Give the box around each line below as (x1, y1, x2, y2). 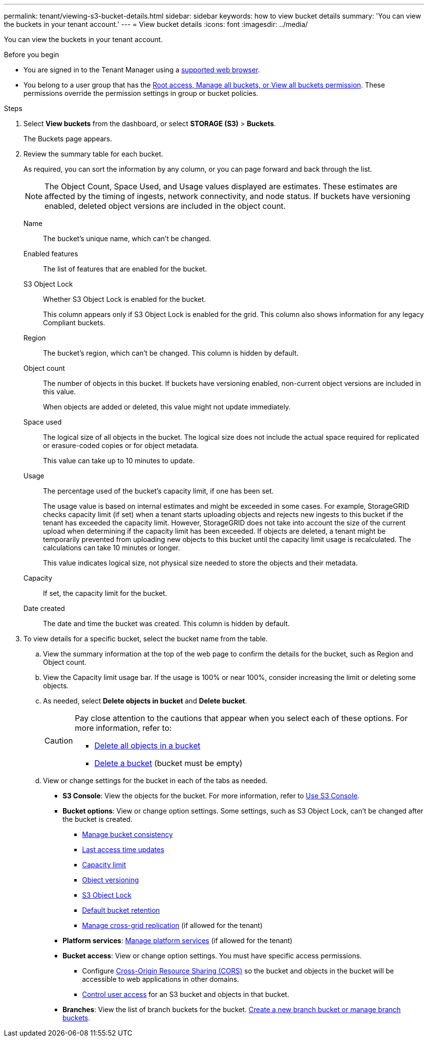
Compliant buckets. (43, 318, 106, 327)
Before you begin (4, 50, 59, 59)
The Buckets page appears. (23, 135, 112, 143)
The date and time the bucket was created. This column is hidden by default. (43, 619, 290, 628)
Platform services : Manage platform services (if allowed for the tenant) (63, 936, 293, 945)
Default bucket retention (82, 906, 160, 914)
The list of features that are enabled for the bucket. (43, 265, 207, 273)
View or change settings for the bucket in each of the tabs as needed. (43, 776, 268, 785)
